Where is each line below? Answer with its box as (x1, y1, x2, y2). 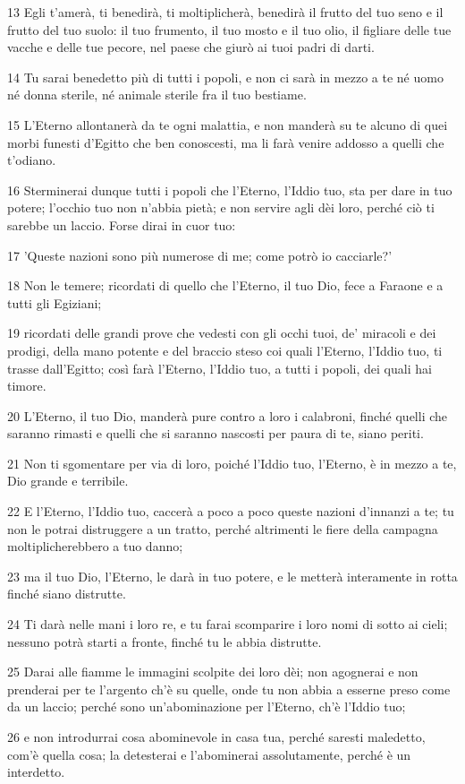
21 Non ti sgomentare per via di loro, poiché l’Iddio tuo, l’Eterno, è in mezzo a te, (7, 453, 457, 472)
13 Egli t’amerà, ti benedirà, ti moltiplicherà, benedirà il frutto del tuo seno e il (7, 3, 444, 21)
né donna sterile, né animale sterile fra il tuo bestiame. (7, 85, 307, 104)
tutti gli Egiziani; (7, 293, 102, 312)
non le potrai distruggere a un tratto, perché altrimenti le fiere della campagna (7, 519, 438, 538)
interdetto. (7, 762, 65, 781)
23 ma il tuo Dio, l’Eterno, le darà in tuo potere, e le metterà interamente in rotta (7, 566, 458, 585)
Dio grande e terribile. (7, 471, 129, 490)
